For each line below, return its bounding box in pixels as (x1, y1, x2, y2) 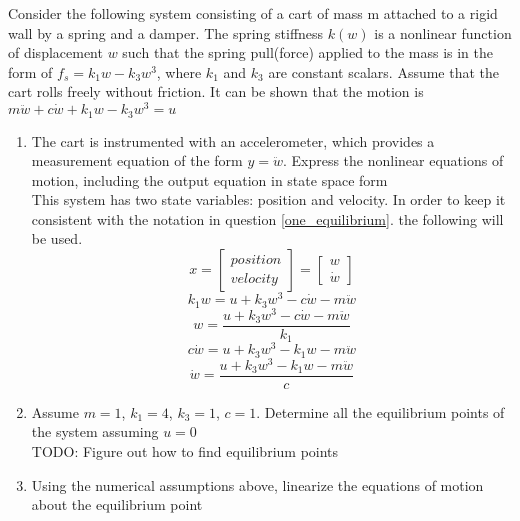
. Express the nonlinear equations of (282, 150, 504, 171)
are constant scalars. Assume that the (268, 61, 500, 82)
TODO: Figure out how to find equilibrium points (31, 441, 339, 462)
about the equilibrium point (31, 494, 203, 515)
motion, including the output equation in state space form (31, 169, 388, 190)
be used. (31, 228, 83, 249)
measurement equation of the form (31, 150, 243, 171)
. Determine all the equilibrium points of (256, 401, 505, 422)
